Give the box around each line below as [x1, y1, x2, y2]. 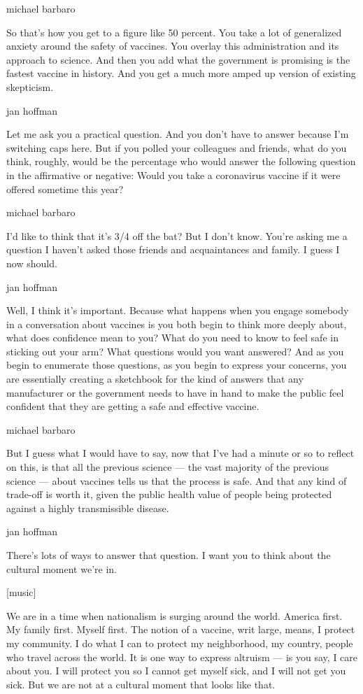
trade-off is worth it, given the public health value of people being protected [6, 487, 332, 502]
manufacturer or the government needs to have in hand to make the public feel [6, 385, 344, 399]
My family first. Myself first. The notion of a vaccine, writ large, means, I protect [6, 622, 355, 637]
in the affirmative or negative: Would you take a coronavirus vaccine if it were [6, 167, 341, 182]
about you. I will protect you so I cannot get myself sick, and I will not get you [6, 663, 346, 678]
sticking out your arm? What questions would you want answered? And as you [6, 344, 344, 358]
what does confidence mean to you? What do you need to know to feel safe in [6, 330, 339, 345]
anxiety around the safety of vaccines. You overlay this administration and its [6, 38, 339, 53]
